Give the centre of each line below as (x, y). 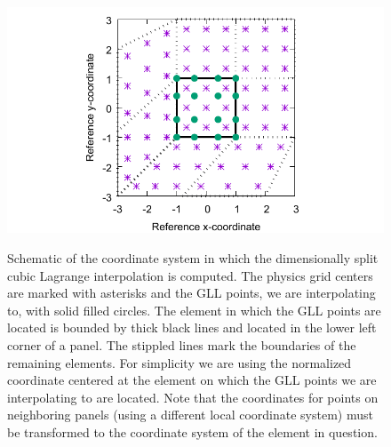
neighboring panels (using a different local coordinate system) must (190, 415)
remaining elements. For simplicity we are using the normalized (180, 362)
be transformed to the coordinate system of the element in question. (192, 431)
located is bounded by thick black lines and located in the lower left (192, 327)
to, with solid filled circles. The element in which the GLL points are (194, 310)
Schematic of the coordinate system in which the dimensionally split (193, 257)
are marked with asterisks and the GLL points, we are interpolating (192, 293)
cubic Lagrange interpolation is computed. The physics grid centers (190, 275)
